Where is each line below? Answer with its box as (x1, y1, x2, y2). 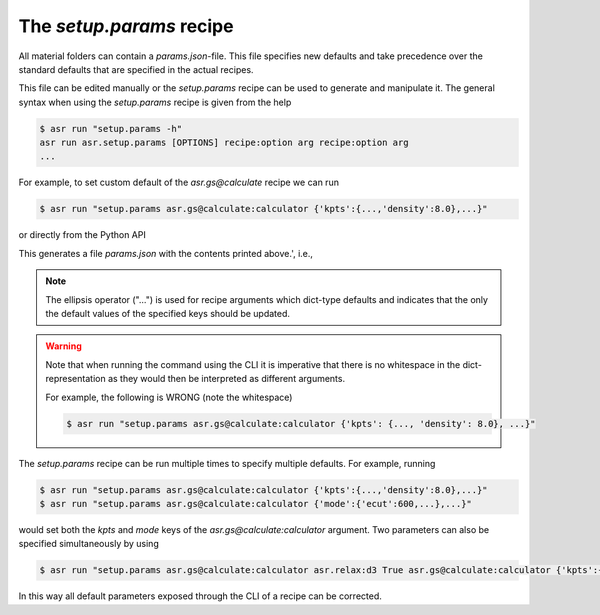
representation (45, 373, 106, 385)
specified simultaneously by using (18, 538, 159, 550)
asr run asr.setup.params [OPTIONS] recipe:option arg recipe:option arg (39, 137, 409, 149)
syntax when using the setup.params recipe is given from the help (18, 96, 292, 108)
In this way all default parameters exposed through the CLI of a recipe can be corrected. (18, 590, 382, 602)
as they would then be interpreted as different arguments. (107, 373, 345, 385)
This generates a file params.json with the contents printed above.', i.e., (18, 247, 314, 259)
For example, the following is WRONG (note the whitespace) (45, 391, 293, 403)
